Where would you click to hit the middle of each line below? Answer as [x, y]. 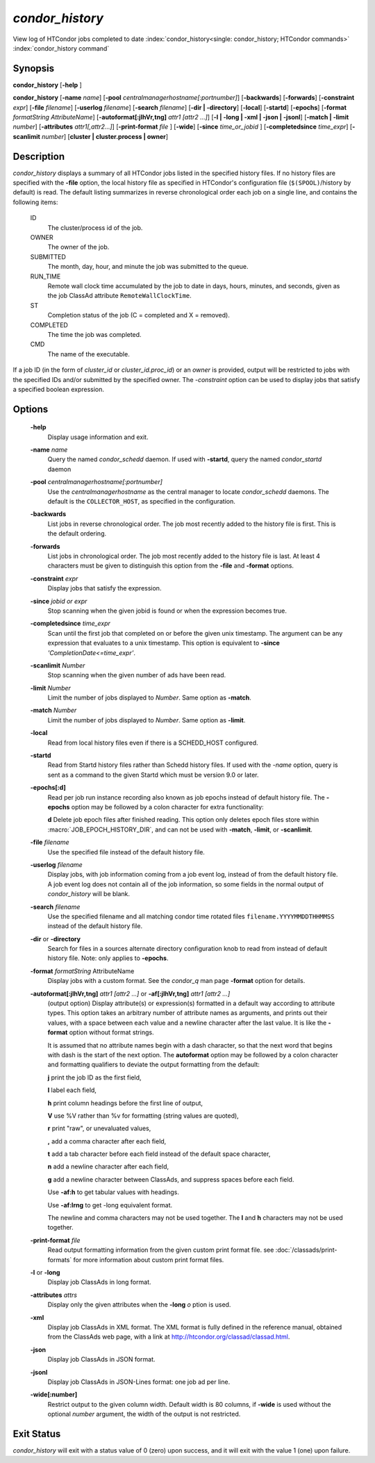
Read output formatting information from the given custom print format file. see [161, 1250]
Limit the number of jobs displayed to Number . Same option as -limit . [147, 720]
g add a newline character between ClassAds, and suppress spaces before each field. [171, 1179]
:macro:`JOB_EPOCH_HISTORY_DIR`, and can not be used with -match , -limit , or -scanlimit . [180, 829]
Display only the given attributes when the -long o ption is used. [139, 1305]
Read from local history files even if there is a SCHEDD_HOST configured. [153, 743]
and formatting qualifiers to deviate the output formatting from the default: [154, 1065]
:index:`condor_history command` [61, 48]
